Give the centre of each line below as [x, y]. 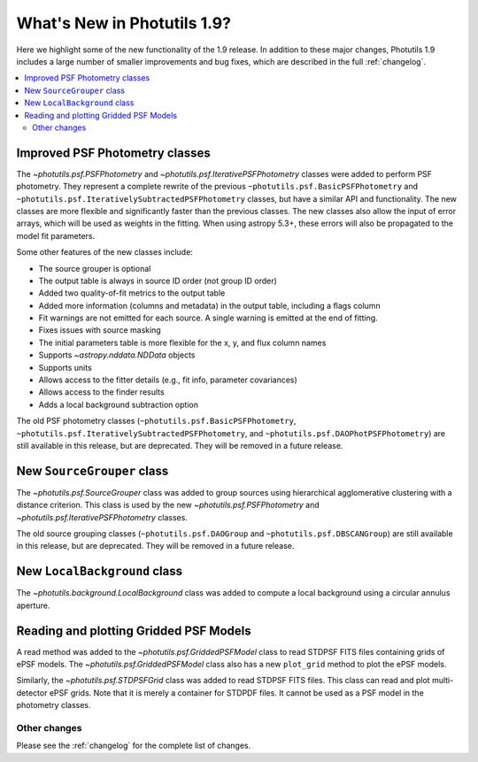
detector [32, 693]
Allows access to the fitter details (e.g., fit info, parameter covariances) [168, 380]
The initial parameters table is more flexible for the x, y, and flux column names [182, 343]
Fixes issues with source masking [100, 330]
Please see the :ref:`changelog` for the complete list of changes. [134, 746]
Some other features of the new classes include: [105, 252]
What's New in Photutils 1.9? [124, 23]
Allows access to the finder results [101, 392]
